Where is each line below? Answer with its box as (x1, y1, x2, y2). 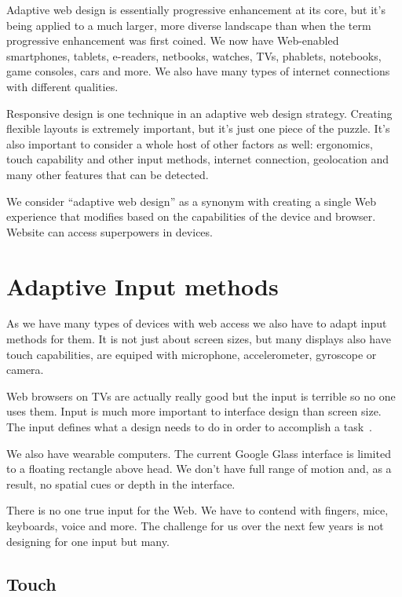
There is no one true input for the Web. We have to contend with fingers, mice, (6, 502, 389, 518)
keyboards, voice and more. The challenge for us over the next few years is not (6, 517, 384, 533)
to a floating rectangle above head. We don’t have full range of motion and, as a (6, 460, 392, 477)
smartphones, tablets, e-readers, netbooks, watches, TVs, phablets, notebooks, (6, 47, 382, 64)
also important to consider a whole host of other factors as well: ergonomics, (6, 135, 373, 152)
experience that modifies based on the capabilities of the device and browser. (6, 208, 376, 225)
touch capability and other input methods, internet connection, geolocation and (6, 151, 389, 167)
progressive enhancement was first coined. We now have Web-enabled (6, 32, 339, 49)
